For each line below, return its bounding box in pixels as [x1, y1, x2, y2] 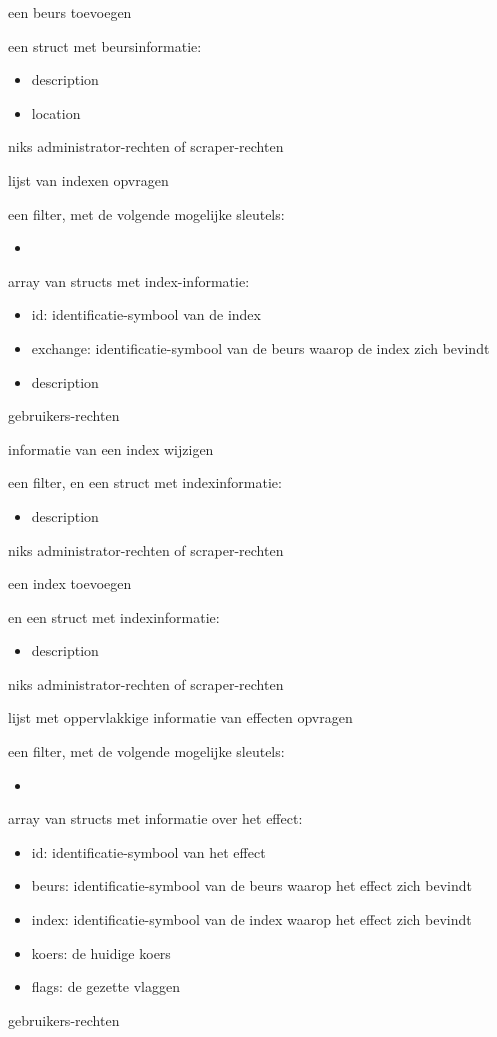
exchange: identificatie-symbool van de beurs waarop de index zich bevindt [31, 337, 490, 358]
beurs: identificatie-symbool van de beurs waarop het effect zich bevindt [31, 875, 472, 896]
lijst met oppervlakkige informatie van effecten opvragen [8, 707, 353, 728]
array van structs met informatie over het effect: [8, 808, 303, 829]
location [31, 102, 81, 123]
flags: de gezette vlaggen [31, 976, 181, 997]
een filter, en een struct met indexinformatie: [8, 472, 282, 493]
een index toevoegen [8, 573, 132, 594]
